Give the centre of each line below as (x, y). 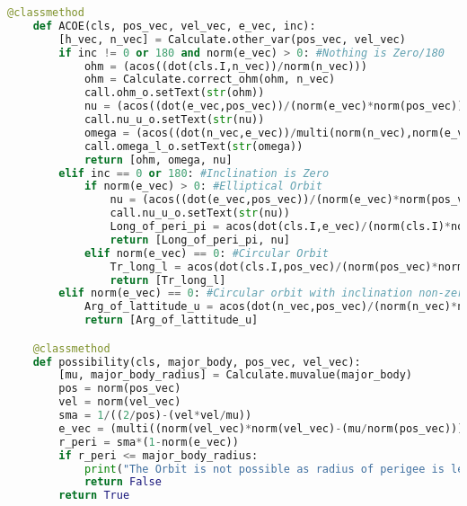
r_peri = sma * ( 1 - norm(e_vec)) (149, 442)
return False (123, 482)
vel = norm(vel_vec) (120, 402)
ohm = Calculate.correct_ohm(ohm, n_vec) (210, 80)
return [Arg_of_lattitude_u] (171, 320)
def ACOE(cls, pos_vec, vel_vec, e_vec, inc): (174, 26)
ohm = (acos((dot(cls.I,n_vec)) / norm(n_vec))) (225, 66)
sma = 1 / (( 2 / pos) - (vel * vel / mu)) (155, 416)
